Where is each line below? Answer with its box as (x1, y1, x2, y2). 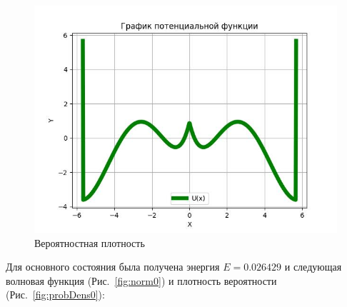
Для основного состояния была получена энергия (6, 259, 220, 274)
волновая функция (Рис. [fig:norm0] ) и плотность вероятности (6, 273, 277, 288)
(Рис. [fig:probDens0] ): (6, 287, 105, 302)
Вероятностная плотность (34, 235, 145, 250)
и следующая (284, 259, 342, 274)
